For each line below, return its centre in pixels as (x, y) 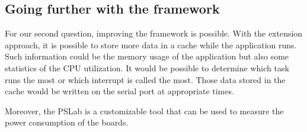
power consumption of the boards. (67, 122)
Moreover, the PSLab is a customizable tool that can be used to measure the (144, 110)
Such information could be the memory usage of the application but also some (147, 56)
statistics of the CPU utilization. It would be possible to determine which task (147, 67)
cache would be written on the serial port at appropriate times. (119, 91)
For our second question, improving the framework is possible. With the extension (154, 33)
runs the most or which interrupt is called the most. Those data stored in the (145, 79)
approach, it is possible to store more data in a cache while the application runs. (151, 44)
